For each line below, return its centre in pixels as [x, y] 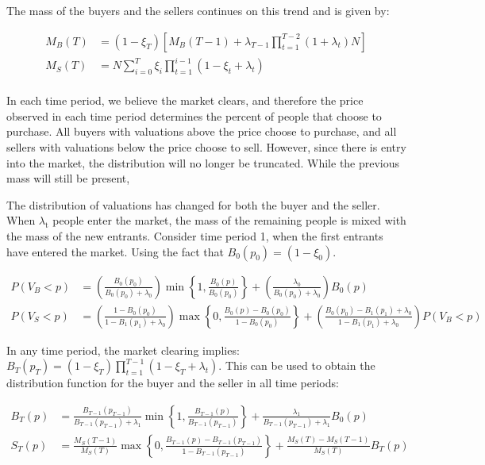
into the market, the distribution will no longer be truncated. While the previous [203, 162]
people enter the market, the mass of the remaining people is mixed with [229, 220]
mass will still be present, [68, 178]
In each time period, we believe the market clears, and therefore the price [185, 100]
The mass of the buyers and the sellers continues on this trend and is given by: [198, 10]
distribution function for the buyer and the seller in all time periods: [173, 383]
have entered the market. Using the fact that [115, 251]
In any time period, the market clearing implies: [123, 350]
